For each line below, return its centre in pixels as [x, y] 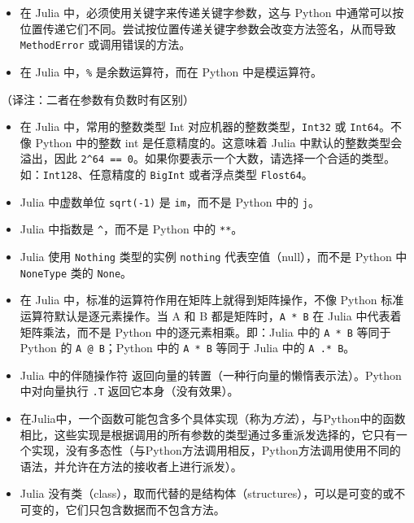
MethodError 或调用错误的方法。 [105, 44]
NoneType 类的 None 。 [76, 272]
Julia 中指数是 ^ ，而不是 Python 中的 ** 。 [131, 229]
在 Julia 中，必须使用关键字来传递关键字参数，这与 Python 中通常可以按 [212, 12]
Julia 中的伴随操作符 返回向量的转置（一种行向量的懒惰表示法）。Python [211, 375]
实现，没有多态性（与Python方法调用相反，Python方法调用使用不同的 [216, 450]
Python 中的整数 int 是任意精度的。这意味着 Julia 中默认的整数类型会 [219, 142]
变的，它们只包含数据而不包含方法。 [128, 510]
